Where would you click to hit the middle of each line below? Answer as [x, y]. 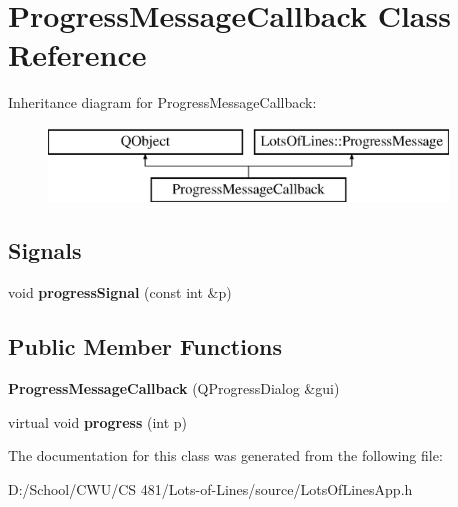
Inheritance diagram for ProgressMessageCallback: [162, 102]
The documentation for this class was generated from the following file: [225, 455]
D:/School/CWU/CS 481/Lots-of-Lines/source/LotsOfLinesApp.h [210, 488]
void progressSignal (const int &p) [120, 292]
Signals [45, 250]
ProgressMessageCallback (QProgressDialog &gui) [174, 388]
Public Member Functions [145, 346]
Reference [77, 54]
